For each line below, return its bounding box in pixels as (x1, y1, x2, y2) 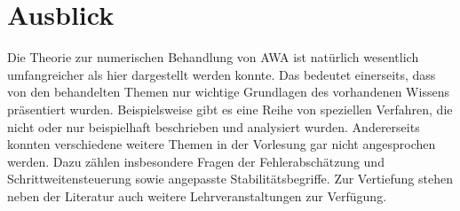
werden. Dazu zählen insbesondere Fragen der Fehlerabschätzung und (7, 152, 385, 170)
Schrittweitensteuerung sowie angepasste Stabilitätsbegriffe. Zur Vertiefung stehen (7, 169, 453, 188)
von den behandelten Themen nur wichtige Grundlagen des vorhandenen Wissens (7, 82, 449, 101)
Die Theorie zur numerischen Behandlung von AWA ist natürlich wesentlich (7, 48, 419, 66)
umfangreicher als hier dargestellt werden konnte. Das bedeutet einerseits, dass (7, 65, 436, 83)
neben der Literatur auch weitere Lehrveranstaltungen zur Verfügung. (7, 186, 387, 205)
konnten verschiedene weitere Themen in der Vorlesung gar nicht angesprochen (7, 135, 436, 153)
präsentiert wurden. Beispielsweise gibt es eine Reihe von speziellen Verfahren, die (7, 99, 453, 118)
